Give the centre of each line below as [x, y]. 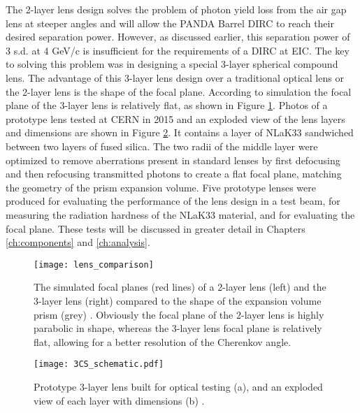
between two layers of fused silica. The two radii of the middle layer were [162, 146]
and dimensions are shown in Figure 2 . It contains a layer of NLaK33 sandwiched [180, 132]
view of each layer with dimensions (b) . [119, 400]
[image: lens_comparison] [94, 265]
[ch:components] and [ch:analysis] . [78, 242]
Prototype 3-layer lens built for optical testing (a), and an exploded [178, 386]
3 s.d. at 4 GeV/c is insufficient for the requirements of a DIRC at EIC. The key [178, 50]
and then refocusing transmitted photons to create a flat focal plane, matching [174, 174]
